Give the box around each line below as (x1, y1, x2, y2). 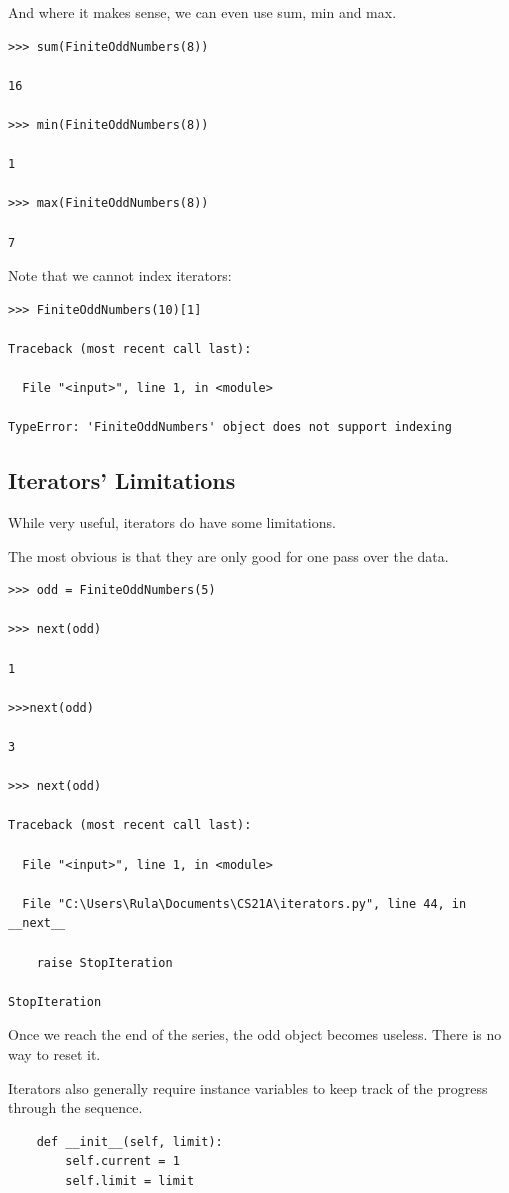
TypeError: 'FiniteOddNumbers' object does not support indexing (8, 420, 452, 435)
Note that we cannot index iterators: (8, 265, 232, 286)
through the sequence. (8, 1097, 143, 1118)
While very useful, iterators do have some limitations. (8, 512, 336, 533)
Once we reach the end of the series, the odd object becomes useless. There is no (8, 1024, 502, 1045)
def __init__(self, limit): (36, 1134, 223, 1149)
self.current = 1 (65, 1154, 180, 1169)
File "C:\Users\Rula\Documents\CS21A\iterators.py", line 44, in (22, 896, 467, 911)
